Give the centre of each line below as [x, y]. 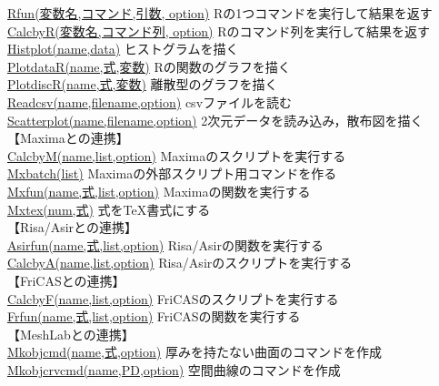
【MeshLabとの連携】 [71, 334]
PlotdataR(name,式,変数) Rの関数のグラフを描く [149, 66]
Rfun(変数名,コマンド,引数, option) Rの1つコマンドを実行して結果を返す [220, 13]
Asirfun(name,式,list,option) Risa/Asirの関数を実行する [165, 244]
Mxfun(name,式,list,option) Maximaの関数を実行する [159, 191]
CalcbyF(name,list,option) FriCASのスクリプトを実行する [173, 298]
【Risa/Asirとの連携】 [72, 227]
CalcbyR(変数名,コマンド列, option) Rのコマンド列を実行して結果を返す [219, 30]
